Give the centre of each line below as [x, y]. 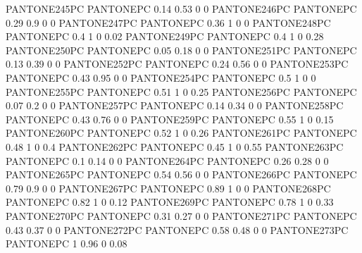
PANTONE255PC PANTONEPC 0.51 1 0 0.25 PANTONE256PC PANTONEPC [181, 91]
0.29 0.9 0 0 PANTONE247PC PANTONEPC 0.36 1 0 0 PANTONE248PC [168, 22]
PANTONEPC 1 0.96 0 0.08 [67, 243]
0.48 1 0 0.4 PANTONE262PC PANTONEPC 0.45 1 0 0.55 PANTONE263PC [175, 146]
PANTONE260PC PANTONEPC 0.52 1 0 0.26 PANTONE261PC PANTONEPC [181, 133]
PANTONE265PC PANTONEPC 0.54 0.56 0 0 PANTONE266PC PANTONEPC [181, 174]
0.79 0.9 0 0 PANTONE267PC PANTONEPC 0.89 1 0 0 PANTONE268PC [168, 188]
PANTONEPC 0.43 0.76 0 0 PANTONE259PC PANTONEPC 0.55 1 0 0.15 [170, 119]
